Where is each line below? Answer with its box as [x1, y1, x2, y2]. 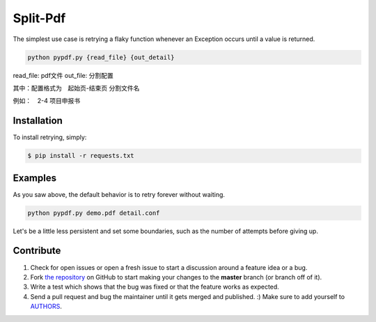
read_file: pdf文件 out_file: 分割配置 [13, 71, 114, 79]
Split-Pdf [13, 10, 66, 26]
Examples [13, 172, 57, 184]
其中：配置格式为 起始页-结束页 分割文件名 [13, 83, 140, 92]
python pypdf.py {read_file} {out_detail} [27, 53, 175, 61]
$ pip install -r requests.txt [27, 152, 135, 160]
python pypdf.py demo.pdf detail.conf [27, 209, 160, 217]
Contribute [13, 245, 61, 257]
